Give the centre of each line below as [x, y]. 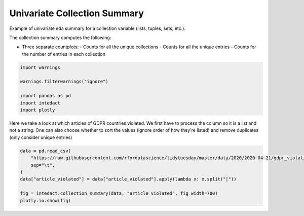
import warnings [40, 67]
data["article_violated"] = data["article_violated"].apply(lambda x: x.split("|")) [128, 179]
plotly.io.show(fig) [45, 201]
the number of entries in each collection [64, 54]
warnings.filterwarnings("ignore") [64, 82]
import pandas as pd [45, 96]
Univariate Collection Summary [77, 13]
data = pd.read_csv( [45, 151]
